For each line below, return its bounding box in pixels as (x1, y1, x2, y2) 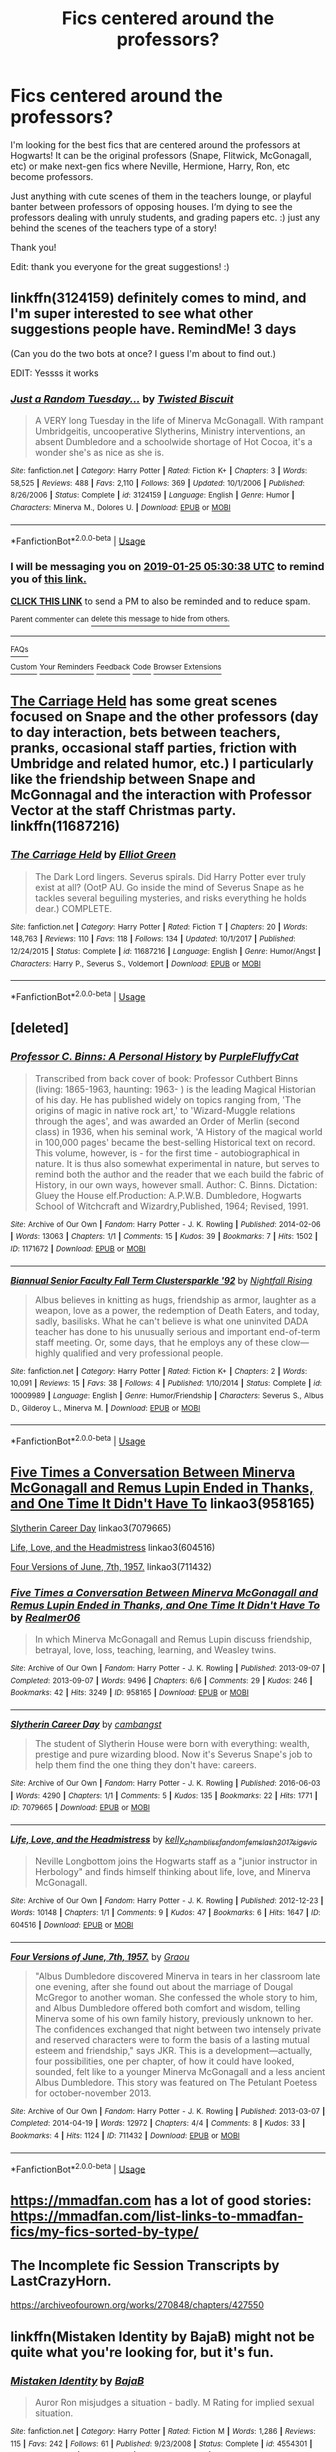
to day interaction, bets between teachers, (10, 724, 281, 741)
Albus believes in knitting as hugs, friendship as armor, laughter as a (34, 1293, 317, 1306)
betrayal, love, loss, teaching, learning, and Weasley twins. (34, 1643, 277, 1656)
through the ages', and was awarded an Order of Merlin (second (34, 1115, 300, 1127)
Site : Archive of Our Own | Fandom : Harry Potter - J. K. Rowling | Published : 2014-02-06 (10, 1219, 322, 1229)
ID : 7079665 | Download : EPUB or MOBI (10, 1803, 150, 1813)
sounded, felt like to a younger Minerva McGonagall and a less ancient (34, 2065, 326, 2077)
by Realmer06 (10, 1610, 81, 1624)
